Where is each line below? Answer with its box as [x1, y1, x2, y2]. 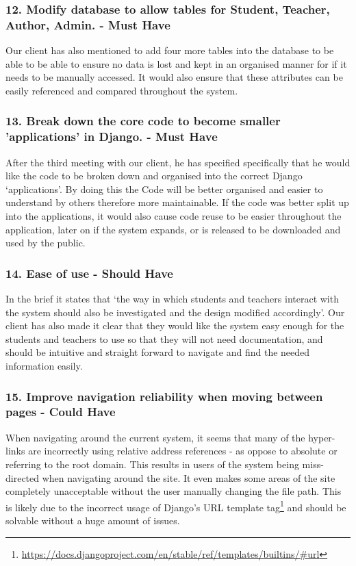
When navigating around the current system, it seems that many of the [5, 430, 305, 444]
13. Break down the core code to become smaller [5, 112, 281, 129]
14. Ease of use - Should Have [5, 264, 173, 281]
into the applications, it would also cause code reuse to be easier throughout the [5, 209, 342, 223]
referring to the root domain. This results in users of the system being [5, 456, 299, 471]
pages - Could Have [5, 403, 116, 420]
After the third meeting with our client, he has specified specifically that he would [5, 155, 351, 169]
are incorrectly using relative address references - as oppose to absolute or [28, 443, 338, 458]
